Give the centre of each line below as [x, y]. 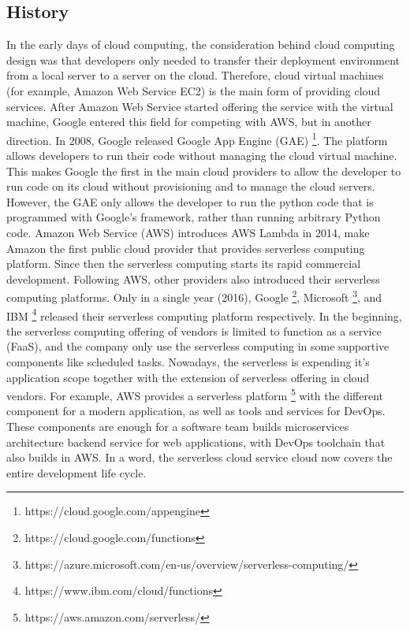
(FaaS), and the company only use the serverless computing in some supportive [198, 346]
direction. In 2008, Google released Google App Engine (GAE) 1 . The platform [197, 139]
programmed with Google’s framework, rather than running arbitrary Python [194, 217]
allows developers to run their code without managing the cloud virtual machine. [202, 156]
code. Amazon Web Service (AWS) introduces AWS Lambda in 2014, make [188, 232]
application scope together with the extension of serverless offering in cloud [188, 377]
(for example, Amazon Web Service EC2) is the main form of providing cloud [194, 90]
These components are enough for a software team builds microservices [178, 427]
